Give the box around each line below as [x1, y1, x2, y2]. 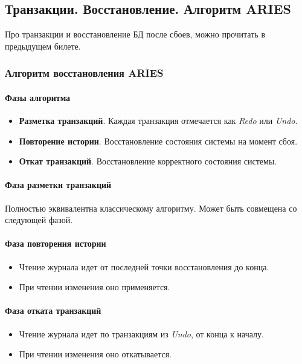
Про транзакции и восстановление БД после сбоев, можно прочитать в [5, 28, 265, 41]
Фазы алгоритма [5, 91, 71, 103]
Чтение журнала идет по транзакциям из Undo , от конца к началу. [19, 327, 264, 340]
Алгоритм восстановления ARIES [5, 65, 164, 80]
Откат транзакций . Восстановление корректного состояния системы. [19, 155, 277, 167]
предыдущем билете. [5, 39, 81, 52]
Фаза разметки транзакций [5, 178, 112, 191]
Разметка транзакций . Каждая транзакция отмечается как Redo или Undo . [19, 114, 298, 127]
